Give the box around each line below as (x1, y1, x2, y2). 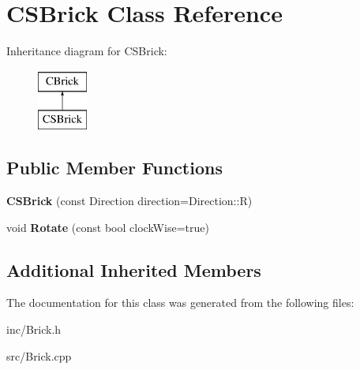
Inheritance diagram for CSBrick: (6, 43, 167, 59)
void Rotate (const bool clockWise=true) (6, 219, 209, 235)
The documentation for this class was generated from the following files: (6, 294, 354, 311)
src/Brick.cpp (6, 347, 72, 364)
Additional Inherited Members (6, 257, 261, 282)
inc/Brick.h (6, 321, 62, 338)
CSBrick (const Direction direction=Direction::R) (6, 192, 253, 209)
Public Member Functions (6, 155, 223, 180)
